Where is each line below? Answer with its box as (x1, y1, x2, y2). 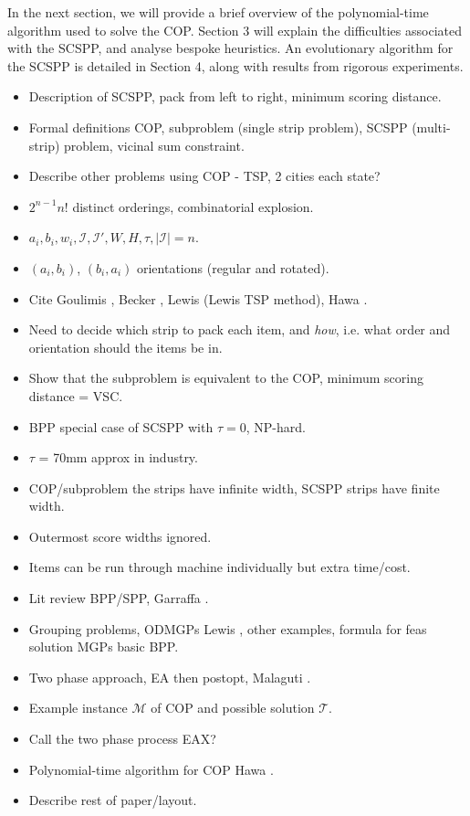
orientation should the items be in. (28, 337, 223, 356)
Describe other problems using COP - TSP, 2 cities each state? (28, 166, 381, 185)
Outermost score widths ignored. (28, 526, 212, 546)
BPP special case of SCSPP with (28, 417, 214, 436)
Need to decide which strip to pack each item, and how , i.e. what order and (28, 320, 451, 339)
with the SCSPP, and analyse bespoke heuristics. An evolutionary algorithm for (7, 38, 454, 58)
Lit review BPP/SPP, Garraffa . (28, 588, 209, 608)
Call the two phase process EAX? (28, 729, 216, 748)
